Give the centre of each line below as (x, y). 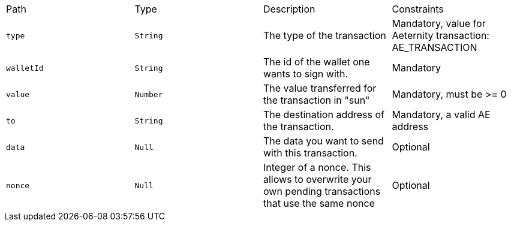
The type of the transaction (325, 35)
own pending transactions (322, 191)
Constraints (418, 9)
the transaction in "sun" (317, 100)
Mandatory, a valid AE (441, 114)
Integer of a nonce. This (317, 167)
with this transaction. (310, 153)
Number (149, 94)
